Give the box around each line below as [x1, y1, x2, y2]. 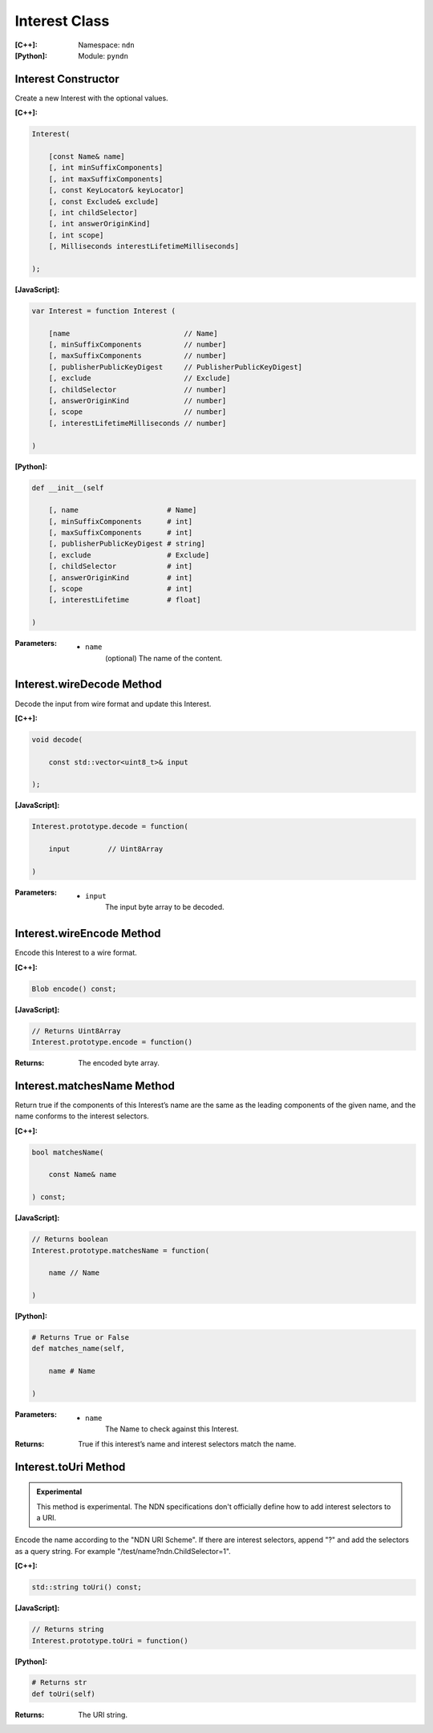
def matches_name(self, [31, 1344, 126, 1354]
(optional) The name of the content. [105, 653, 223, 663]
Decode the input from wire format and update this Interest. [14, 699, 212, 708]
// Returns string [31, 1625, 104, 1634]
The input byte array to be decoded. [105, 903, 225, 912]
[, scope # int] [48, 584, 192, 594]
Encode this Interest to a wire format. [14, 948, 138, 958]
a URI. [36, 1513, 57, 1522]
